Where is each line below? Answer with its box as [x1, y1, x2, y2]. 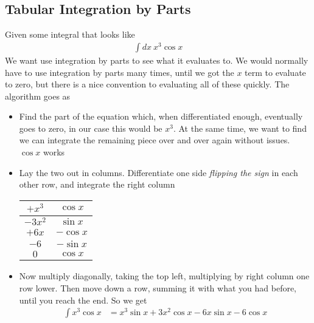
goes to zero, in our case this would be [19, 121, 162, 134]
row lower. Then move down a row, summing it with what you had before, [19, 282, 297, 294]
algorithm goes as [5, 89, 71, 102]
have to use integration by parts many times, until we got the [5, 66, 234, 78]
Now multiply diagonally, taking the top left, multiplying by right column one [19, 270, 310, 282]
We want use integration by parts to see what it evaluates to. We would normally [5, 53, 309, 66]
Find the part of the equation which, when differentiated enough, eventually [19, 110, 303, 123]
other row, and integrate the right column [19, 178, 175, 191]
